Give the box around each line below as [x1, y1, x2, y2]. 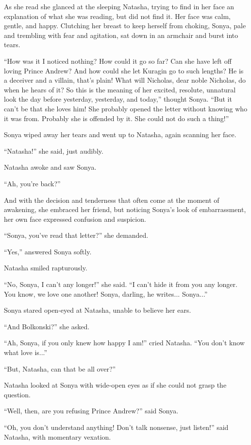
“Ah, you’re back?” [4, 178, 61, 188]
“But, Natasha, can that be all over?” [4, 363, 116, 374]
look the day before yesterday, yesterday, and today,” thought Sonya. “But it [4, 94, 232, 104]
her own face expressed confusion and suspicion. [4, 214, 146, 224]
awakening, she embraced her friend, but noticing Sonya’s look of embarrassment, [4, 204, 246, 214]
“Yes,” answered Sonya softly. [4, 246, 92, 256]
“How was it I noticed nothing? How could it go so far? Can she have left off [4, 55, 232, 66]
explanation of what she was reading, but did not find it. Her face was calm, [4, 11, 231, 21]
